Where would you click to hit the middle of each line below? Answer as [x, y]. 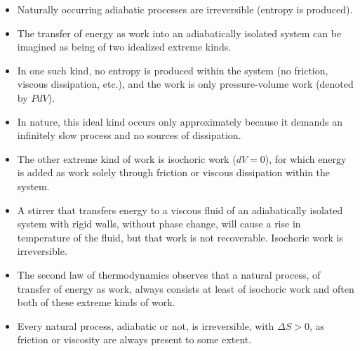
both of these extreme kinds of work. [96, 302]
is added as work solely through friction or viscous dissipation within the [174, 172]
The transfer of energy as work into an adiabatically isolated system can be [179, 33]
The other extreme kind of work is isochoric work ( [127, 158]
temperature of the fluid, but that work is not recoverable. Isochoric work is [180, 237]
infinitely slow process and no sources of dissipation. [129, 135]
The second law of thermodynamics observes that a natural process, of [169, 274]
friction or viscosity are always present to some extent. [134, 339]
